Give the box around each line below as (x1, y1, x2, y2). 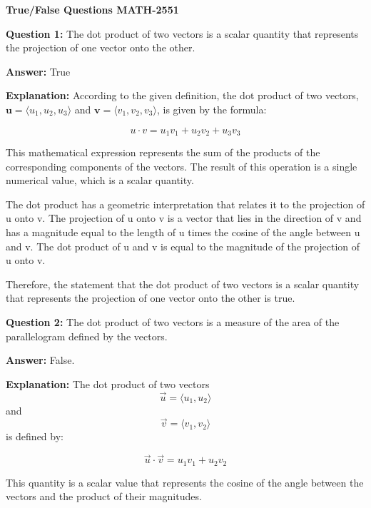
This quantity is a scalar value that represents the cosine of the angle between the (6, 474, 364, 489)
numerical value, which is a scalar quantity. (6, 173, 194, 188)
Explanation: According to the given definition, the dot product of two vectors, (6, 88, 359, 103)
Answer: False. (6, 352, 75, 367)
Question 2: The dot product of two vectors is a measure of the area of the (6, 314, 340, 329)
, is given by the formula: (156, 101, 267, 116)
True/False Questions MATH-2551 (6, 2, 179, 16)
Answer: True (6, 63, 71, 78)
